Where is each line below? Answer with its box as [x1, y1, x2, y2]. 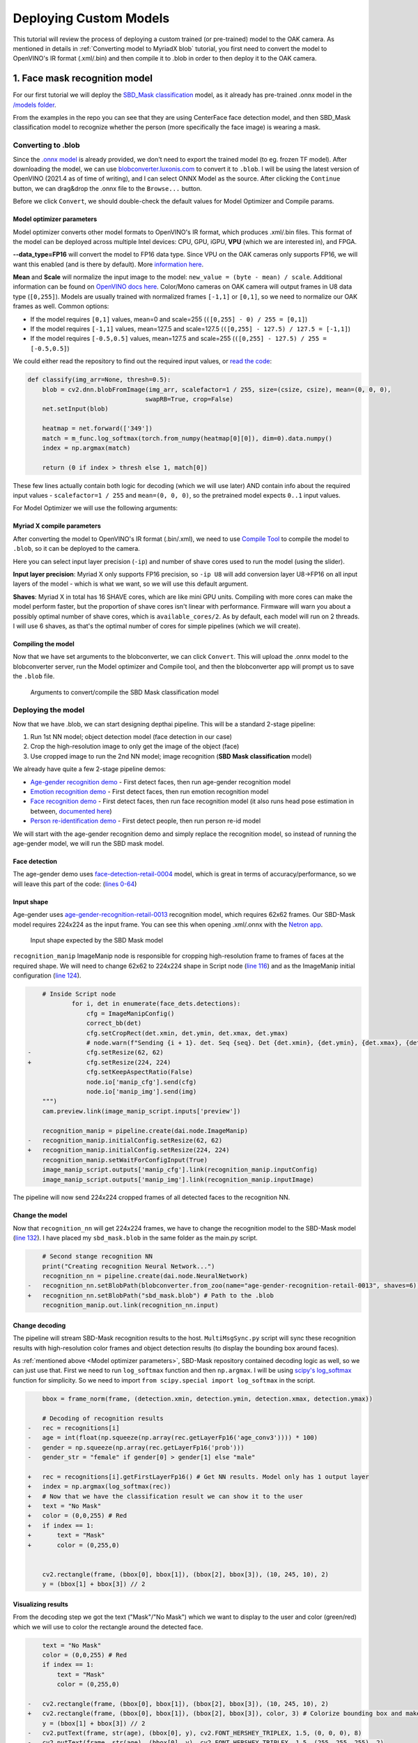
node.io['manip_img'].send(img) [86, 1088, 197, 1095]
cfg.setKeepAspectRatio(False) [86, 1068, 193, 1076]
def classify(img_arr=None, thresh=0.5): [27, 376, 171, 383]
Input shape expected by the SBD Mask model [30, 936, 164, 944]
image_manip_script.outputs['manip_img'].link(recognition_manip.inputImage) [42, 1175, 315, 1183]
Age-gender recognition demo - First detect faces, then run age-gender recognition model [30, 777, 291, 786]
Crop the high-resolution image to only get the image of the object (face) [30, 743, 240, 751]
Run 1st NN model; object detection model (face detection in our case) [30, 733, 233, 741]
